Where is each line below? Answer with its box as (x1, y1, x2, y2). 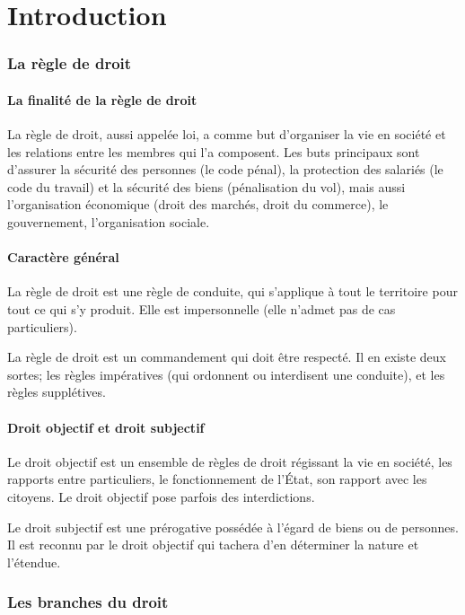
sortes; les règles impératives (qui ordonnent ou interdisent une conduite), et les (7, 365, 445, 383)
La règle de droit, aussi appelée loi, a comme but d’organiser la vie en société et (7, 125, 446, 144)
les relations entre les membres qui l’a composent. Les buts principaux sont (7, 142, 420, 161)
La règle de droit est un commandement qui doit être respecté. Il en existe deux (7, 347, 446, 366)
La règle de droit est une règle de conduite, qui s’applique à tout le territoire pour (7, 282, 458, 301)
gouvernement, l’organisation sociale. (7, 212, 210, 231)
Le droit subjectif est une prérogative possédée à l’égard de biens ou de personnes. (7, 517, 459, 536)
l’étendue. (7, 552, 61, 571)
